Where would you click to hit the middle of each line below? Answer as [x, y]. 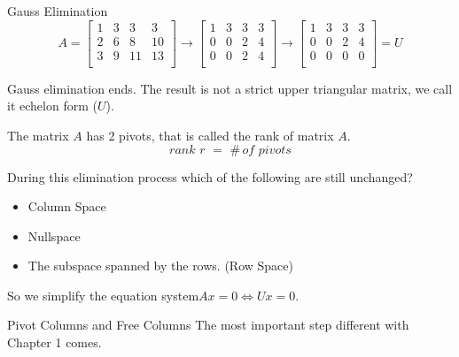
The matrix [38, 135]
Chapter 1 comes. [54, 342]
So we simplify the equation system [103, 295]
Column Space [67, 206]
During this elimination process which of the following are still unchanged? [210, 176]
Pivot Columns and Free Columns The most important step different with [208, 325]
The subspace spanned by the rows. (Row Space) [160, 266]
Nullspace [54, 235]
